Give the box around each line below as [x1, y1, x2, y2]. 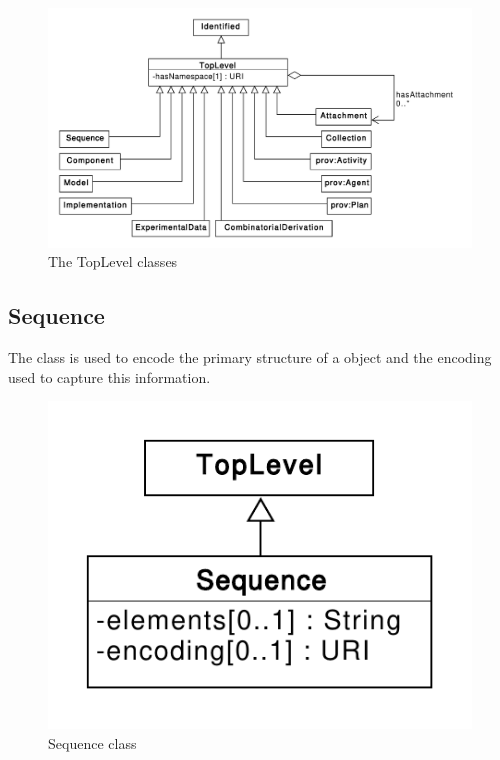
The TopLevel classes [48, 251, 178, 272]
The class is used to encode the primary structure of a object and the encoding [8, 347, 492, 368]
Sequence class [48, 732, 137, 753]
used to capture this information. [8, 366, 211, 387]
